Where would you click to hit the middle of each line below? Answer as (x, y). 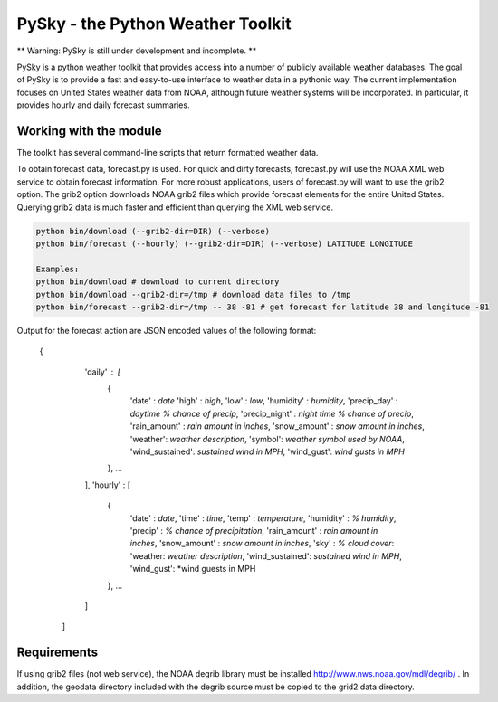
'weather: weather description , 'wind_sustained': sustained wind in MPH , (266, 555)
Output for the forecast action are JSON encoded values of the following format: (167, 330)
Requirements (57, 653)
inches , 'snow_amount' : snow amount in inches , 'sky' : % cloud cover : (262, 544)
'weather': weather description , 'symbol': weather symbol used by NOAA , (267, 439)
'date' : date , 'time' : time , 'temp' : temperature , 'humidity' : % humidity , (263, 518)
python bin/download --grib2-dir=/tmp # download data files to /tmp (193, 294)
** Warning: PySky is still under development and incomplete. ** (137, 51)
